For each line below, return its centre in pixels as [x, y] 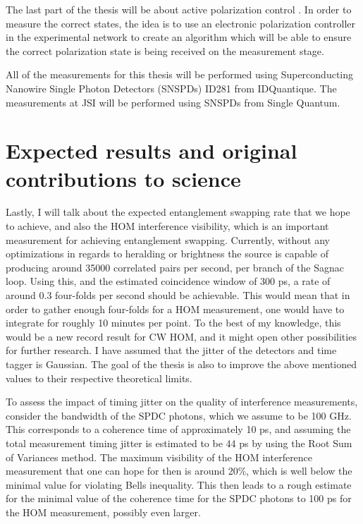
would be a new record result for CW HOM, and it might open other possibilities [181, 336]
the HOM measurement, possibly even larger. [103, 512]
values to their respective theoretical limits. [99, 378]
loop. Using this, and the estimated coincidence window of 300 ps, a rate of [168, 281]
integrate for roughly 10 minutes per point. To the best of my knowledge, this [173, 323]
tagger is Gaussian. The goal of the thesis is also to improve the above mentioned [181, 364]
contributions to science [123, 178]
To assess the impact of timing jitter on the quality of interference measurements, [182, 402]
